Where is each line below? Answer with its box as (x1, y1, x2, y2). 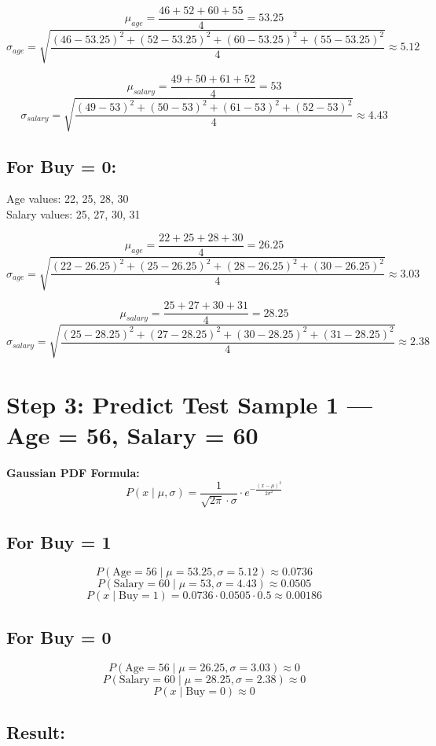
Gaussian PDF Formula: (6, 465, 140, 481)
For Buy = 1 (6, 529, 112, 553)
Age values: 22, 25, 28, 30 (6, 190, 129, 207)
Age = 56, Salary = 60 (6, 419, 258, 451)
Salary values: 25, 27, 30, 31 (6, 206, 141, 222)
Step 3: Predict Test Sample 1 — (6, 388, 373, 421)
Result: (6, 719, 65, 744)
